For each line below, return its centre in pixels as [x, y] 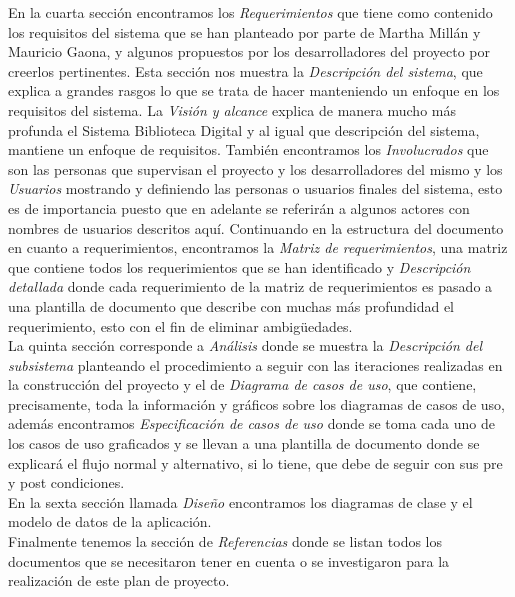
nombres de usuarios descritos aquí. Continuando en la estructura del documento [256, 227]
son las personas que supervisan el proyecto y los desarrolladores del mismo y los [255, 168]
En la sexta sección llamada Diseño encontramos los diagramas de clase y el [240, 501]
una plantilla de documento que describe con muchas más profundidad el [231, 305]
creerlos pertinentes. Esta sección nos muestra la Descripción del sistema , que [245, 70]
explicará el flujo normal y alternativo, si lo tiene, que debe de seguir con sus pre [255, 462]
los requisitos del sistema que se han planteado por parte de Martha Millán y [244, 31]
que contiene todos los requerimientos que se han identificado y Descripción [239, 266]
